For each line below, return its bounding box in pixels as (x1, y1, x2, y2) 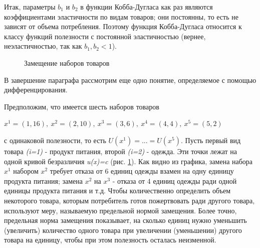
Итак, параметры (4, 2, 56, 12)
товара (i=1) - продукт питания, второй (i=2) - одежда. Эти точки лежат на (4, 146, 237, 156)
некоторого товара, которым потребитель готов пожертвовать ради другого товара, (4, 195, 255, 205)
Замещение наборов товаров (24, 57, 110, 68)
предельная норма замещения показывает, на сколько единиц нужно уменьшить (4, 215, 247, 225)
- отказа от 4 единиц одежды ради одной (112, 175, 237, 186)
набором (13, 166, 39, 176)
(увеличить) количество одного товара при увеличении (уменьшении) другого (4, 224, 242, 235)
